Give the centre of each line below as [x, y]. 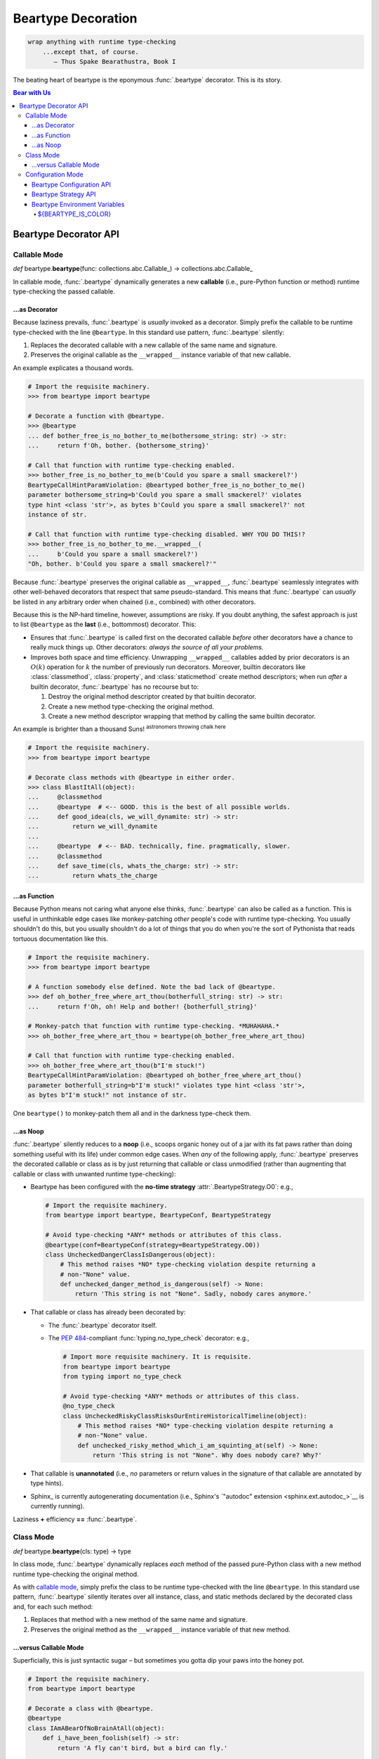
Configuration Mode [54, 174]
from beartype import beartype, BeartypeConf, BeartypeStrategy [158, 1215]
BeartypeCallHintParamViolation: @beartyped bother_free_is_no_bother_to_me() [166, 485]
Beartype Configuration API [72, 184]
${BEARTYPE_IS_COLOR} [74, 214]
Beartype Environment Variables [78, 204]
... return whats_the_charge [93, 876]
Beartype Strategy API [64, 194]
